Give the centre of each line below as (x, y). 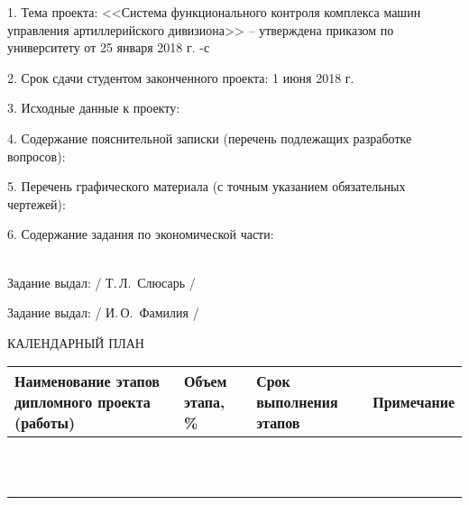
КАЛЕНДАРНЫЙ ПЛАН (76, 342)
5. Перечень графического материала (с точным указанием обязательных (207, 186)
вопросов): (37, 156)
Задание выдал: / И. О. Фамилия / (103, 312)
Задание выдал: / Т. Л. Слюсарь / (101, 282)
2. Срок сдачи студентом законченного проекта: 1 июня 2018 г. (181, 77)
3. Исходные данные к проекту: (94, 108)
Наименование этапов (87, 381)
